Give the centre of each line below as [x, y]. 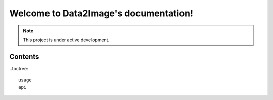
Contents [24, 57]
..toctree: [19, 68]
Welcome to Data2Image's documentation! [101, 13]
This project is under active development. [66, 40]
